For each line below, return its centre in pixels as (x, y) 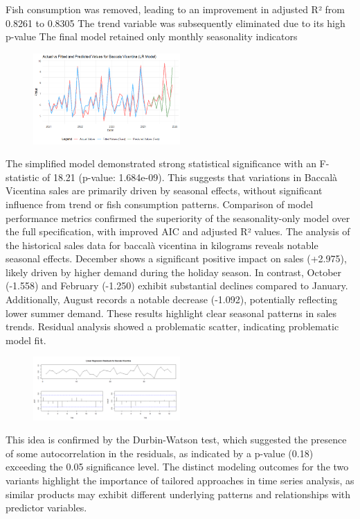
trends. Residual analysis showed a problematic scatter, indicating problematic (172, 326)
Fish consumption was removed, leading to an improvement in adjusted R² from (175, 9)
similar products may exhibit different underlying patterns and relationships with (178, 494)
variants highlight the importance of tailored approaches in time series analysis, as (180, 480)
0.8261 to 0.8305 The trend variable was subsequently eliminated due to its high (175, 23)
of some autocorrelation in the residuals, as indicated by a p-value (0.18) (160, 453)
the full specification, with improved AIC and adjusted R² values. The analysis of (178, 231)
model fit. (26, 340)
